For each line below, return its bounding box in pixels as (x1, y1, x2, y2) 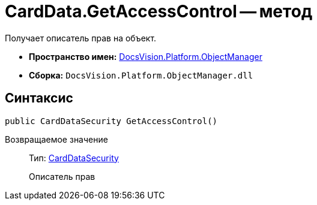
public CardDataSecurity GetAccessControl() (5, 116, 218, 126)
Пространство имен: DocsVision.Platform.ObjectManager (29, 51, 262, 62)
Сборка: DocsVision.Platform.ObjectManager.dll (29, 70, 253, 80)
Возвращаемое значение (5, 134, 108, 144)
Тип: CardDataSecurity (29, 152, 119, 163)
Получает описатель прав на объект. (5, 32, 157, 43)
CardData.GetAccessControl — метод (5, 1, 313, 22)
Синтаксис (5, 91, 73, 106)
